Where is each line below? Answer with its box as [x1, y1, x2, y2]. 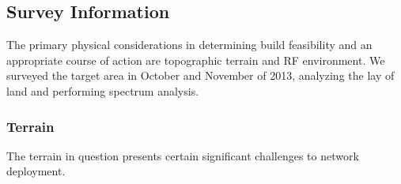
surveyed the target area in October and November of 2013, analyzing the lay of [6, 67, 395, 84]
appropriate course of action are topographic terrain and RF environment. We [6, 51, 385, 68]
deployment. [6, 163, 66, 179]
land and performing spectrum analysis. [6, 82, 199, 99]
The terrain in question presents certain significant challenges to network [6, 147, 359, 163]
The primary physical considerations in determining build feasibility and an [6, 36, 373, 53]
